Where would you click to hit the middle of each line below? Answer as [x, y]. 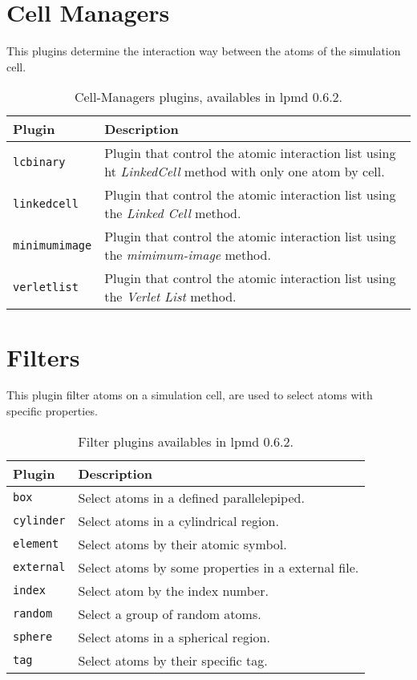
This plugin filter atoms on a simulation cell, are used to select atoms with [190, 395]
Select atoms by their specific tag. [173, 660]
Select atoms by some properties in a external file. [219, 567]
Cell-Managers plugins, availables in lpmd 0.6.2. [208, 97]
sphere [33, 637]
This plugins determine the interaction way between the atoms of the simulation [204, 51]
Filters [43, 356]
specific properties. [52, 411]
